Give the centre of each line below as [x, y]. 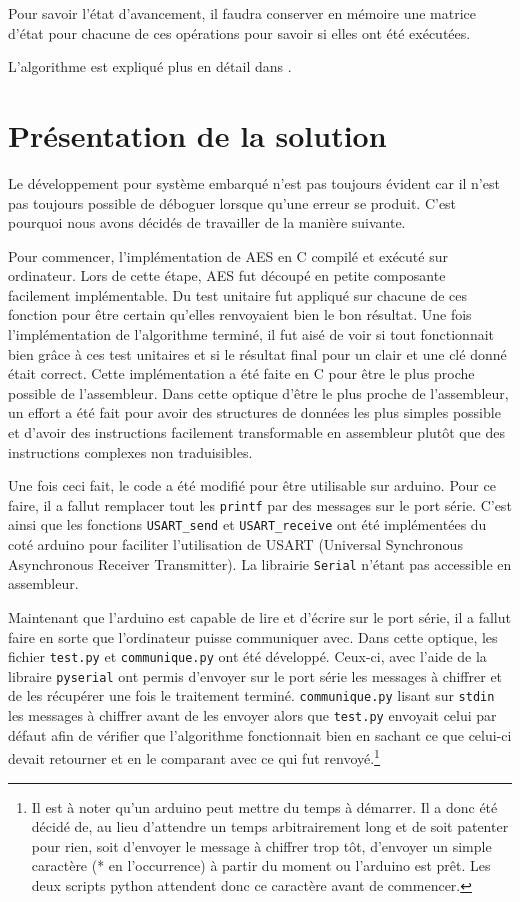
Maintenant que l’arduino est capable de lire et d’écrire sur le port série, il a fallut [259, 616]
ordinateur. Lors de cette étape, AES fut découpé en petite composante [227, 275]
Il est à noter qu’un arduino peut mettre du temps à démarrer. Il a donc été [264, 806]
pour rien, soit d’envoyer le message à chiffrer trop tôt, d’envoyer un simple [261, 845]
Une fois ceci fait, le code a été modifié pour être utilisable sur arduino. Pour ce [252, 485]
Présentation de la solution [197, 134]
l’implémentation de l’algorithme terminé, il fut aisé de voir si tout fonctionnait [251, 334]
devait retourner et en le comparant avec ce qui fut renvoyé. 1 [194, 757]
